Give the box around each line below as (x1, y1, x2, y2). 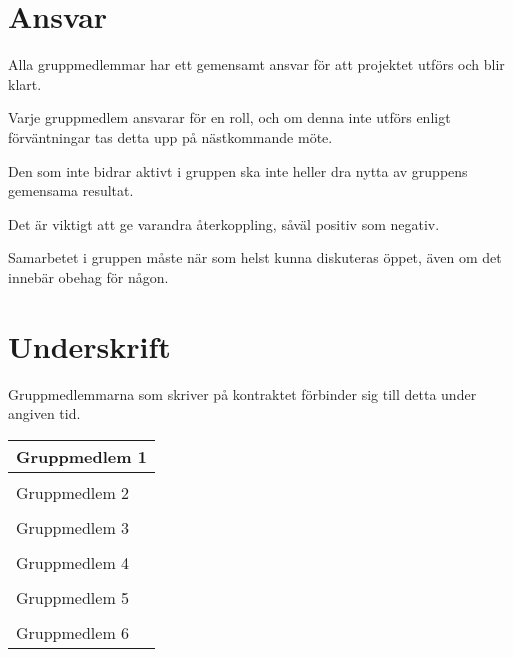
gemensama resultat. (8, 180, 134, 201)
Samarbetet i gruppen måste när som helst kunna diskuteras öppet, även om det (8, 247, 502, 268)
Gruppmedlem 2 (16, 480, 130, 504)
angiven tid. (8, 403, 81, 424)
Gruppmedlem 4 (16, 550, 130, 574)
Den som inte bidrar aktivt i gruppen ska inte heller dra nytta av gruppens (8, 160, 468, 181)
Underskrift (8, 325, 171, 366)
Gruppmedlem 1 (16, 444, 147, 468)
